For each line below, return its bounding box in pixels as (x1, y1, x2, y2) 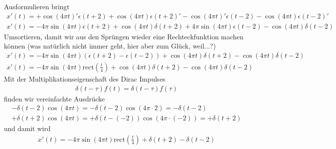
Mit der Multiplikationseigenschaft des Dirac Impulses (4, 73, 166, 83)
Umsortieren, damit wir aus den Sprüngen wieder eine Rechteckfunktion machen (4, 31, 244, 41)
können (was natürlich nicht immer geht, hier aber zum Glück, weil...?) (4, 41, 216, 51)
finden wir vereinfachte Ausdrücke (4, 93, 105, 103)
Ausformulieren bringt (4, 1, 70, 11)
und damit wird (4, 123, 51, 133)
